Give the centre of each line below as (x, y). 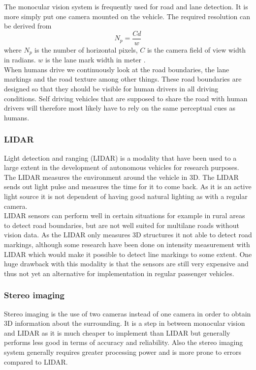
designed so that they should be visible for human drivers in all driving (111, 89)
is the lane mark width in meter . (96, 60)
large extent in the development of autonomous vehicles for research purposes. (122, 167)
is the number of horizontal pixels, (86, 49)
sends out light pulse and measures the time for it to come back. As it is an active (128, 186)
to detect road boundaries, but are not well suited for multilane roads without (122, 225)
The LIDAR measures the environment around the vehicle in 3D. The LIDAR (121, 177)
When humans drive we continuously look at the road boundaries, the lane (117, 69)
